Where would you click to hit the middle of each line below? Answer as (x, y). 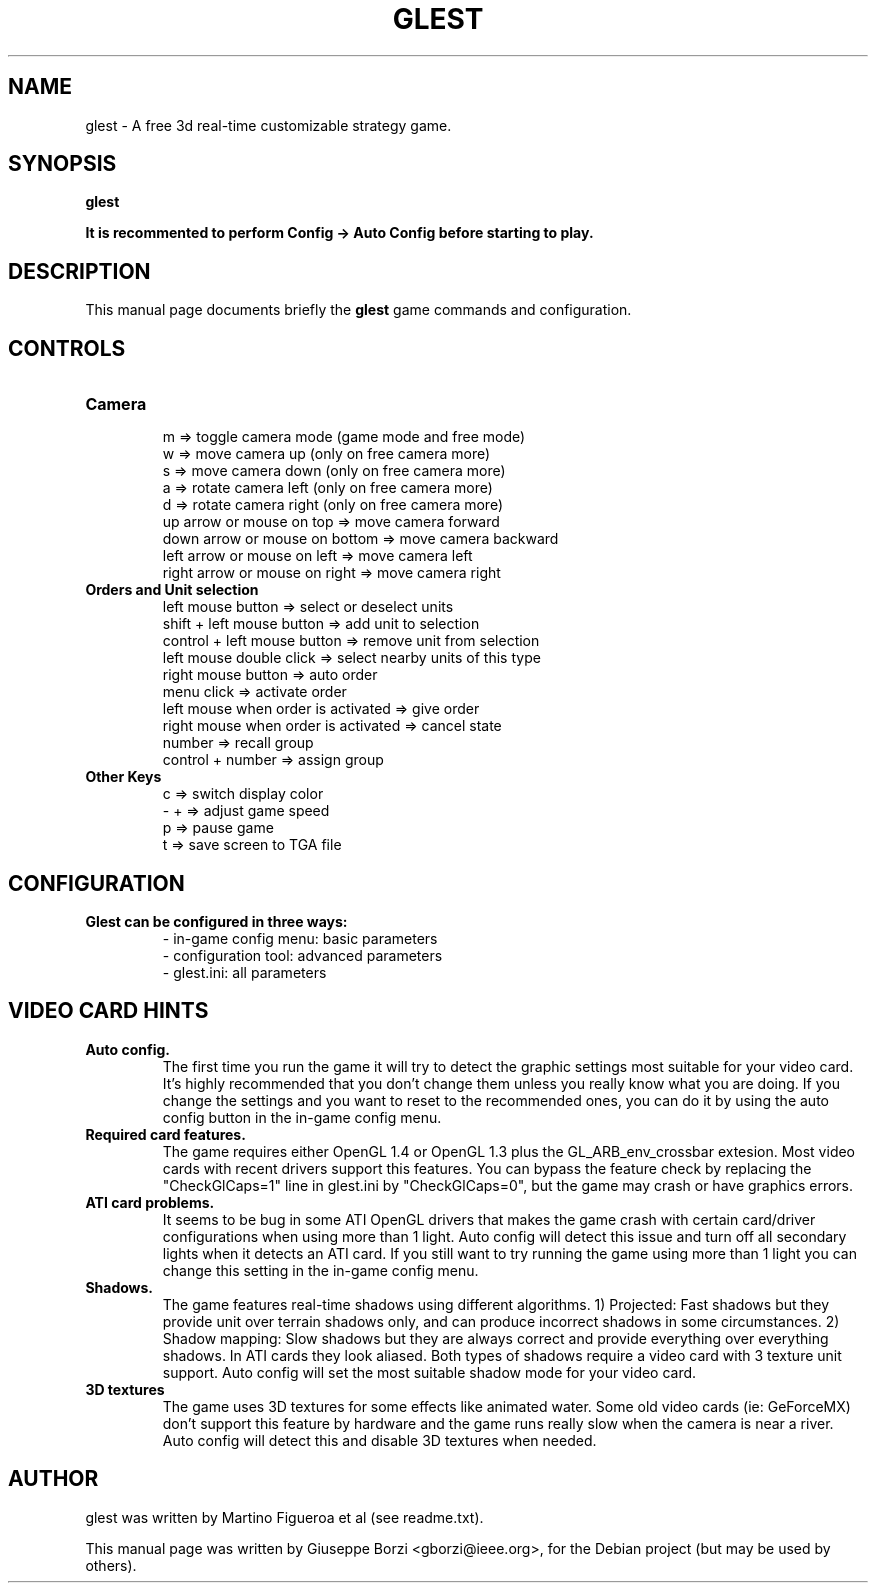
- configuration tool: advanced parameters (302, 955)
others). (111, 1565)
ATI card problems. (150, 1202)
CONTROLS (67, 348)
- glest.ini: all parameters (244, 972)
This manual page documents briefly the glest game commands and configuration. (358, 310)
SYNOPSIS (62, 164)
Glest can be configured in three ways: (216, 921)
